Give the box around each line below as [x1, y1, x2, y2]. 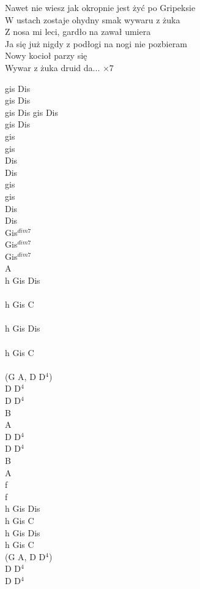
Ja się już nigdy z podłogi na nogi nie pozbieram [5, 37, 187, 50]
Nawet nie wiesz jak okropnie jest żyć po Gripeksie [5, 1, 196, 13]
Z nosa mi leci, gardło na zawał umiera [5, 25, 151, 38]
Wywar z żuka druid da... [5, 61, 100, 74]
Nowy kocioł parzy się [5, 49, 87, 62]
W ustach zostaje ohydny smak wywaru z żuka [5, 13, 180, 26]
